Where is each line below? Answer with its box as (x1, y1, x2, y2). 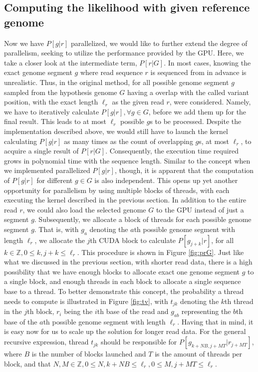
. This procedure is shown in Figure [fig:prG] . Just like (77, 246, 244, 257)
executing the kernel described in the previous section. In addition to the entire (4, 194, 247, 205)
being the (64, 306, 93, 316)
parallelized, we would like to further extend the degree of (70, 37, 248, 48)
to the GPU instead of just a (156, 204, 244, 214)
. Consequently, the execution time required (105, 145, 239, 156)
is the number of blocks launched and (31, 348, 146, 359)
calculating (4, 135, 37, 146)
